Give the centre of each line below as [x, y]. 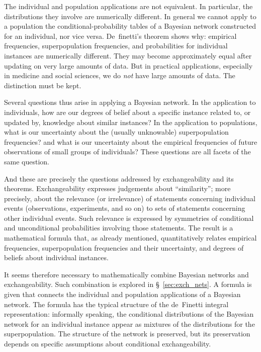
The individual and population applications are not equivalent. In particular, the [128, 6]
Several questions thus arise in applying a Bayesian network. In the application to [130, 102]
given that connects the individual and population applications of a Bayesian [122, 294]
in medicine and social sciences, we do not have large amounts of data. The [120, 75]
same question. [27, 161]
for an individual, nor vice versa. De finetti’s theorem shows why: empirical [120, 36]
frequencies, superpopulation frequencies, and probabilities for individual [116, 46]
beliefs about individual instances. [56, 257]
